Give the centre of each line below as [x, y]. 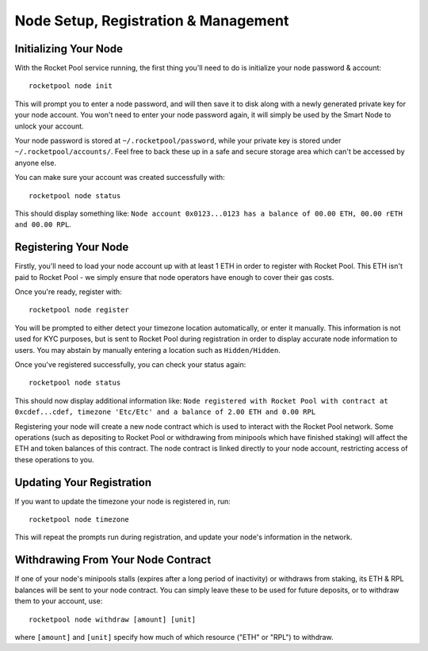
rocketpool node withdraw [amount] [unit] [113, 619]
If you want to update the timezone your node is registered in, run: [123, 501]
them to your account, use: [59, 601]
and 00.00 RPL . [43, 224]
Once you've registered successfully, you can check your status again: [130, 364]
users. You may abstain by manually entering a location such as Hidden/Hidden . [147, 350]
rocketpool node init [71, 86]
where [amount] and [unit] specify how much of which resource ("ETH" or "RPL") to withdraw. [174, 637]
